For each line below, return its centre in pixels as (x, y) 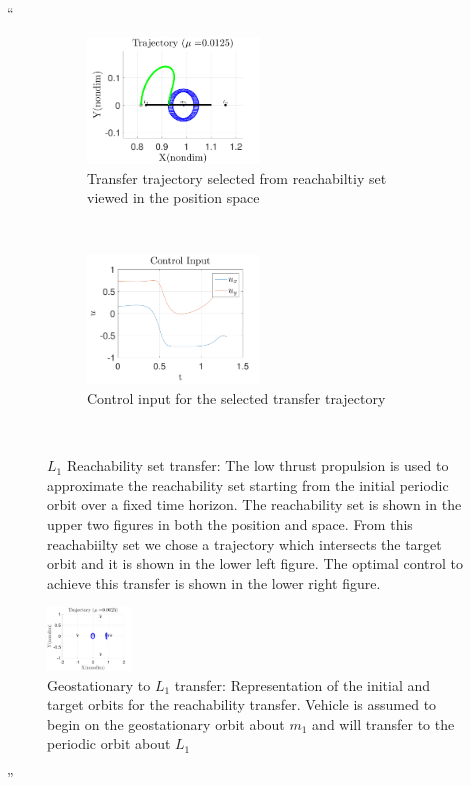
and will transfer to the (383, 723)
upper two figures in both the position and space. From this (230, 524)
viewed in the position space (173, 197)
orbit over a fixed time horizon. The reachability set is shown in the (254, 504)
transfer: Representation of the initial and (302, 684)
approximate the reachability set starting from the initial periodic (248, 484)
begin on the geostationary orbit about (166, 723)
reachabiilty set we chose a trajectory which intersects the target (244, 543)
